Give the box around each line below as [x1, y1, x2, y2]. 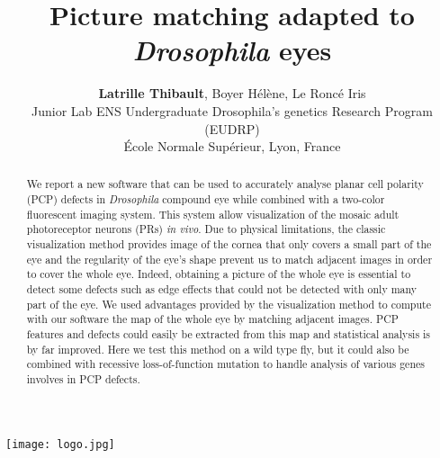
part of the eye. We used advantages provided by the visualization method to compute [26, 296, 431, 311]
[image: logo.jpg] [5, 437, 115, 451]
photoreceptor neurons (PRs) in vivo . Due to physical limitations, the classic [26, 221, 386, 237]
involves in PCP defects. [26, 372, 140, 387]
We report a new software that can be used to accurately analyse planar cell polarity [26, 176, 424, 192]
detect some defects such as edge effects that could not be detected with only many [26, 282, 418, 297]
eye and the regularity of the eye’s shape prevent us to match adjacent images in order [26, 251, 433, 266]
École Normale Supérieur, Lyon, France [123, 137, 341, 156]
